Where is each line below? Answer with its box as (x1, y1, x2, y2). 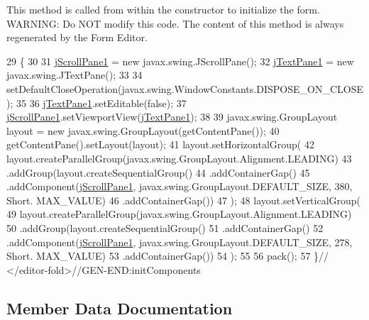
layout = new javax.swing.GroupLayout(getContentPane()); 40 (6, 123, 280, 138)
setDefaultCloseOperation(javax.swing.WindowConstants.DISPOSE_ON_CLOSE (6, 81, 363, 96)
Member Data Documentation (6, 297, 233, 319)
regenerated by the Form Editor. (6, 30, 148, 45)
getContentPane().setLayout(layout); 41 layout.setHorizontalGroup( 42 (6, 137, 314, 152)
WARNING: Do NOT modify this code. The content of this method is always (6, 16, 344, 31)
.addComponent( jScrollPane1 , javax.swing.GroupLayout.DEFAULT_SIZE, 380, (6, 179, 353, 194)
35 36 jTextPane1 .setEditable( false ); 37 (16, 95, 187, 110)
